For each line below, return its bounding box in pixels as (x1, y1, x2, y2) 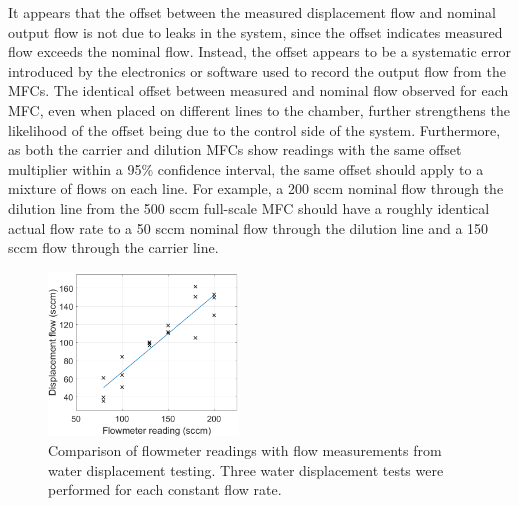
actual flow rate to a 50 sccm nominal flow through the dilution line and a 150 (8, 217, 489, 238)
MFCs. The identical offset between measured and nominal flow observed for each (8, 80, 509, 101)
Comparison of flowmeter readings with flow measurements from (48, 439, 442, 460)
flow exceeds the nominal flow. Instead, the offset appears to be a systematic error (8, 41, 511, 62)
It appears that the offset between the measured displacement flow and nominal (8, 2, 497, 22)
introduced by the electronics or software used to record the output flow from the (8, 60, 506, 81)
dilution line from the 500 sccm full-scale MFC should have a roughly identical (8, 197, 490, 218)
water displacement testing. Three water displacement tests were (48, 459, 444, 480)
